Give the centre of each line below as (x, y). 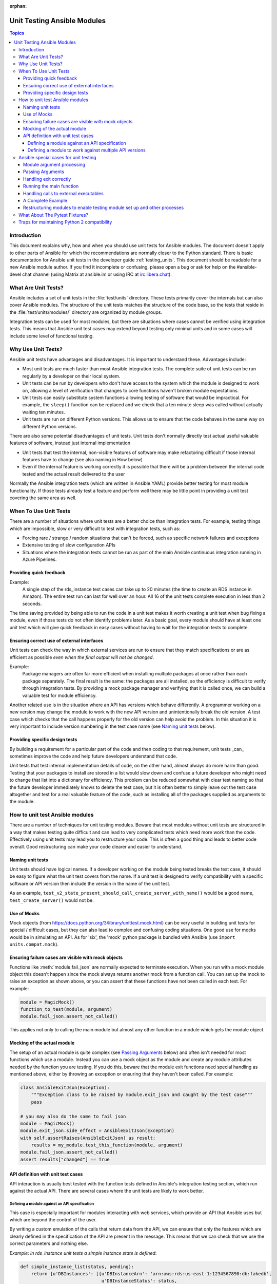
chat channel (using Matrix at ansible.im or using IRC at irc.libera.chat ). (97, 274)
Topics (17, 33)
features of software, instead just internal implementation (70, 443)
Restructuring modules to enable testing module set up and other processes (104, 207)
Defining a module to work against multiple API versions (86, 150)
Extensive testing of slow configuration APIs (69, 545)
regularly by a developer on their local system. (71, 376)
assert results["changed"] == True (65, 1159)
